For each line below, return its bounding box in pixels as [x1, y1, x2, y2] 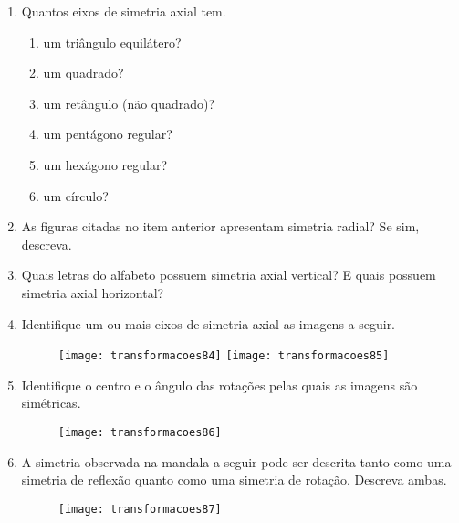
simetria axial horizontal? [21, 283, 164, 302]
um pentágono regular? [43, 124, 172, 144]
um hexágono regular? [43, 155, 168, 174]
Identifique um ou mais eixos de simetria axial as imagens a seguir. [21, 314, 396, 333]
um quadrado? [43, 63, 124, 82]
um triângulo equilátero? [43, 32, 182, 51]
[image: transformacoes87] [57, 502, 222, 516]
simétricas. [21, 393, 81, 412]
